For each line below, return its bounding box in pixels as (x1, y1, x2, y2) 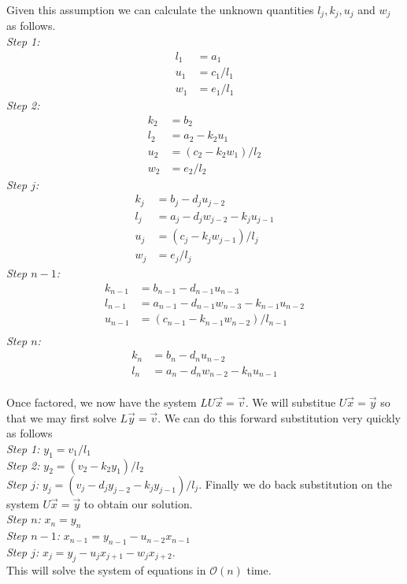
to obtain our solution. (83, 495, 193, 511)
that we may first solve (6, 409, 117, 426)
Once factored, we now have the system (6, 394, 197, 411)
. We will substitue (245, 394, 336, 411)
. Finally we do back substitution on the (198, 475, 392, 492)
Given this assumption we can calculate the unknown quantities (6, 2, 314, 17)
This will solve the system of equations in (6, 561, 206, 578)
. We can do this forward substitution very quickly (157, 409, 401, 426)
